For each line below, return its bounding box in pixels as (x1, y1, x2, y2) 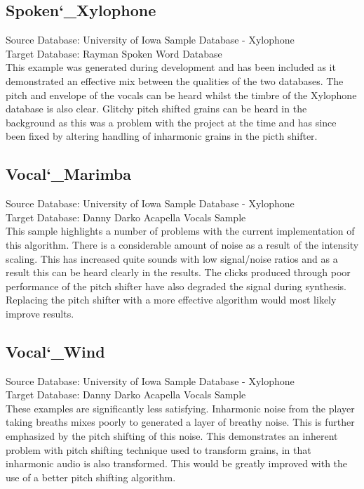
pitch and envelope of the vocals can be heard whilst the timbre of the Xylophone (6, 87, 357, 102)
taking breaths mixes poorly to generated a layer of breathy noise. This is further (6, 415, 355, 429)
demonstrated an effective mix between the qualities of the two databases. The (6, 73, 344, 88)
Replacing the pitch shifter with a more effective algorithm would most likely (6, 292, 337, 307)
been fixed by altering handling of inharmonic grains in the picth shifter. (6, 129, 318, 143)
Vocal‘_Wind (6, 340, 105, 362)
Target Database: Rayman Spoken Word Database (6, 46, 222, 60)
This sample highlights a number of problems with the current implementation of (6, 223, 355, 238)
